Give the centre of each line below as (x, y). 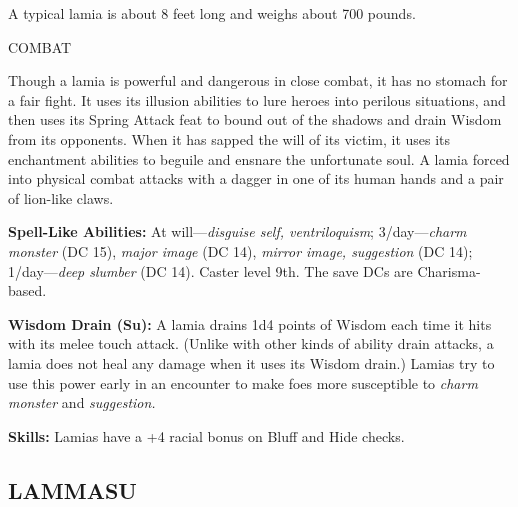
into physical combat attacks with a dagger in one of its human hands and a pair (256, 178)
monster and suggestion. (82, 402)
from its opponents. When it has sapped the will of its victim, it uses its (229, 138)
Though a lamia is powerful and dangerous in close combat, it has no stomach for (258, 80)
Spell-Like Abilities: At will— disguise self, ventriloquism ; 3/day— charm (237, 231)
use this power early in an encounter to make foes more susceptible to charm (243, 382)
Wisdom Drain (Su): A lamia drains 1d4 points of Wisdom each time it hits (250, 323)
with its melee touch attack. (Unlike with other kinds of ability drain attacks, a (251, 343)
